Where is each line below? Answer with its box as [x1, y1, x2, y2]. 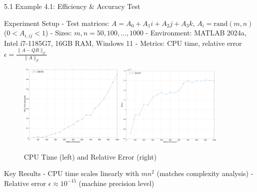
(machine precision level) [79, 178, 154, 188]
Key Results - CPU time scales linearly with [4, 168, 139, 179]
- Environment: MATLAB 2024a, [145, 27, 247, 38]
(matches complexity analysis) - [156, 168, 254, 179]
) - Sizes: [45, 27, 72, 38]
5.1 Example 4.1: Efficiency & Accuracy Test [4, 1, 140, 11]
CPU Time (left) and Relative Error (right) [24, 151, 157, 162]
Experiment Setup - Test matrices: [4, 17, 110, 28]
